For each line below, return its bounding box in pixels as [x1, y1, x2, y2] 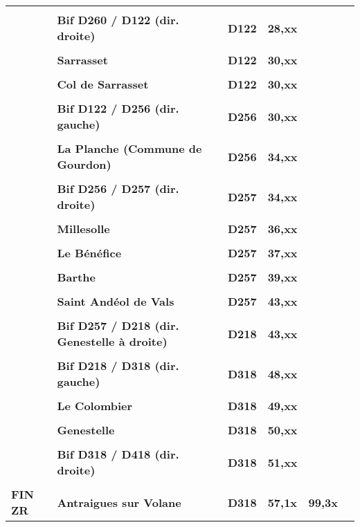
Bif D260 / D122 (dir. [57, 12, 179, 28]
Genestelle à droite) [57, 333, 168, 349]
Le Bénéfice [57, 245, 122, 261]
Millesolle [57, 221, 110, 237]
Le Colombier [57, 398, 133, 414]
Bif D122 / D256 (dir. [57, 100, 179, 116]
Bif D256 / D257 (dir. [57, 181, 179, 196]
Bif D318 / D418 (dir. [57, 446, 179, 462]
